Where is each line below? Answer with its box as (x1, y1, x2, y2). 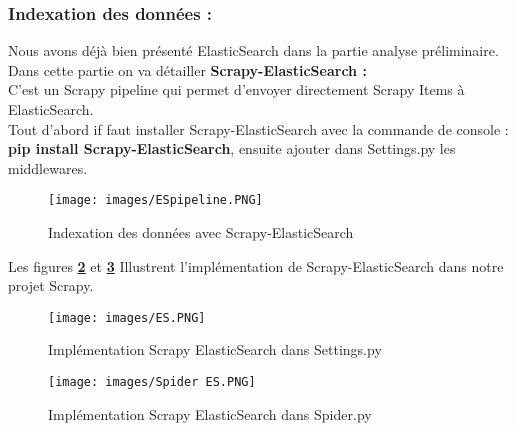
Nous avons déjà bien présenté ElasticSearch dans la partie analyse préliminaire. (8, 40, 499, 61)
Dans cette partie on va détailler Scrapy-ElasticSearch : (8, 59, 367, 80)
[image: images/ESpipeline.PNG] (48, 193, 263, 208)
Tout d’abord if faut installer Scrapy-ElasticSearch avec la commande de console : (8, 118, 509, 139)
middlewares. (8, 157, 88, 178)
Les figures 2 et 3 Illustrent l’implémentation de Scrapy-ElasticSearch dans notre (8, 255, 504, 276)
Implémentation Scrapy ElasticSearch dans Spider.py (48, 403, 372, 424)
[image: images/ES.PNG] (48, 310, 206, 325)
